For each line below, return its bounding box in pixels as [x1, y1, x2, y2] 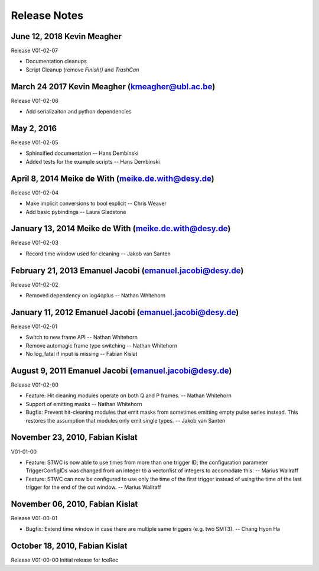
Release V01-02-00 [11, 381, 58, 388]
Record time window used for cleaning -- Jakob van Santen [25, 250, 171, 257]
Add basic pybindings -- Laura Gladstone [25, 208, 126, 215]
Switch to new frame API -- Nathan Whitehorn [25, 334, 138, 341]
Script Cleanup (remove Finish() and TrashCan [25, 66, 139, 73]
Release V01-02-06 [11, 97, 58, 104]
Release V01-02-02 [11, 281, 58, 288]
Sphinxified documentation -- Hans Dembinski [25, 150, 139, 157]
